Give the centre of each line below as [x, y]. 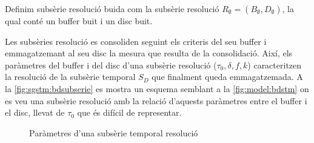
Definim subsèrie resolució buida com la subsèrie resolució [112, 8]
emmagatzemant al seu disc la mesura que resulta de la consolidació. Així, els [149, 53]
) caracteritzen [275, 65]
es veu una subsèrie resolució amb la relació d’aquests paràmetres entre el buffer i [156, 100]
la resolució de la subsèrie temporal [70, 77]
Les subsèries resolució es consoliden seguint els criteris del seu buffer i [136, 41]
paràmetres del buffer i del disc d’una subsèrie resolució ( [111, 65]
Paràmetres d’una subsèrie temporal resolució [114, 132]
